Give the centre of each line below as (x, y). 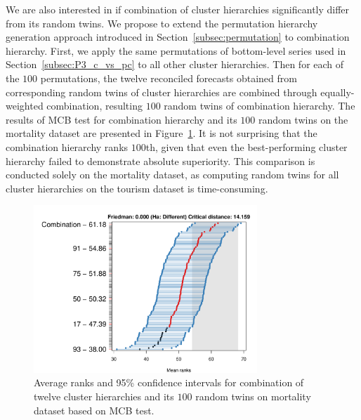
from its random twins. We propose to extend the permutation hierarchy (162, 23)
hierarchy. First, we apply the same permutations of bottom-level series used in (176, 50)
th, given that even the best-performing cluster (247, 146)
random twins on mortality (253, 396)
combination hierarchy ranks (67, 146)
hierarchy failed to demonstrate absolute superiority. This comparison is (160, 160)
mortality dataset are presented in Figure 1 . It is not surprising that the (162, 133)
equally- (337, 92)
